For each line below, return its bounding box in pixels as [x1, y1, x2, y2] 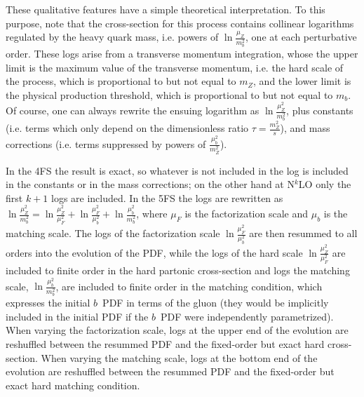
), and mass [280, 121, 330, 135]
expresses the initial [6, 295, 90, 310]
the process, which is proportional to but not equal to [6, 74, 236, 88]
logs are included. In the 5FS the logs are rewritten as [50, 190, 283, 205]
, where [136, 206, 168, 221]
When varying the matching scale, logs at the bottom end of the [41, 350, 318, 365]
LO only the [298, 177, 351, 191]
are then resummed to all [249, 226, 358, 241]
